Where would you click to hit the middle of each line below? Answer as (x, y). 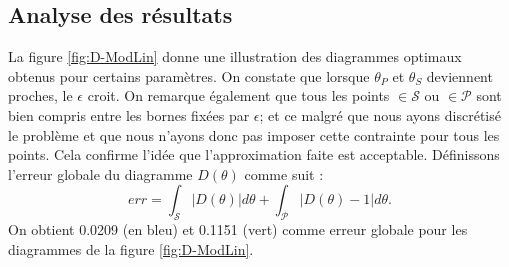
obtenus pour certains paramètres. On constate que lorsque (189, 75)
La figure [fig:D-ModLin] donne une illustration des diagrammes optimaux (235, 56)
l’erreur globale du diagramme (100, 173)
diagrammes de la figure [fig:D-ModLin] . (131, 248)
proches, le (40, 95)
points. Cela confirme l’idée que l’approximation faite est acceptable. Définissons (254, 154)
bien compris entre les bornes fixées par (129, 114)
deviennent (459, 75)
